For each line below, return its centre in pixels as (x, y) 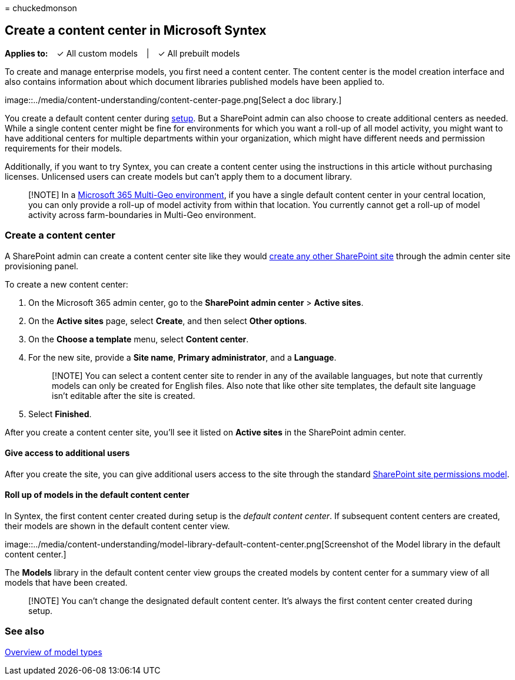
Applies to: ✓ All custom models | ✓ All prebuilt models (122, 53)
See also (25, 631)
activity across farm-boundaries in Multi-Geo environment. (142, 214)
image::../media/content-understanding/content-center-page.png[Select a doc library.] (173, 100)
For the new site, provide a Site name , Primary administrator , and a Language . (182, 357)
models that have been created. (66, 583)
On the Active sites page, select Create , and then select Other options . (168, 321)
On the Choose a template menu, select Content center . (139, 339)
